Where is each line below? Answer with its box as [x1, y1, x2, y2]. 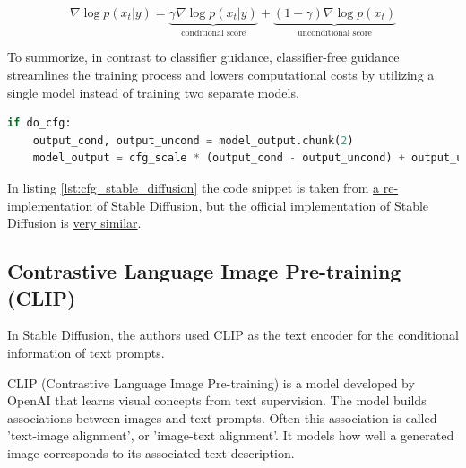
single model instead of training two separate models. [7, 82, 299, 101]
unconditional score [298, 28, 372, 38]
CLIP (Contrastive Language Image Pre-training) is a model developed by [7, 373, 415, 392]
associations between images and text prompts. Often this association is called [7, 408, 437, 427]
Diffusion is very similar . [7, 213, 142, 232]
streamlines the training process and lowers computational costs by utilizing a [7, 65, 435, 84]
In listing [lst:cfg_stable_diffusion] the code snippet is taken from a [7, 178, 380, 196]
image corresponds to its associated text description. [7, 443, 295, 462]
